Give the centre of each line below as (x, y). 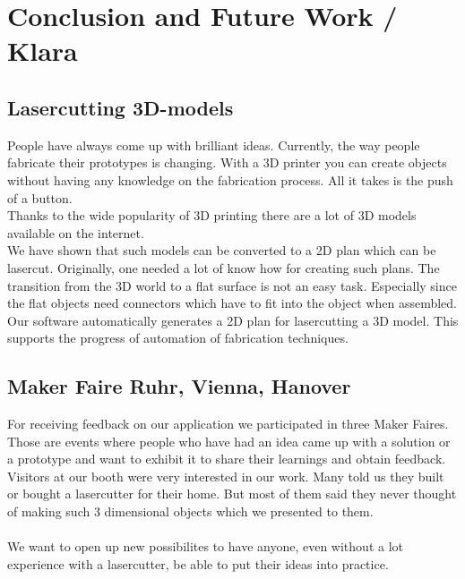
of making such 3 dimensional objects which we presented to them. (190, 511)
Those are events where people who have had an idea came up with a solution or (229, 441)
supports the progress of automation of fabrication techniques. (178, 338)
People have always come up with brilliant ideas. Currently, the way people (214, 145)
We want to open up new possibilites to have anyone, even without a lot (205, 546)
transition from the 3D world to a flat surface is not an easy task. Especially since (232, 285)
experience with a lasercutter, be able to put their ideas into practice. (198, 563)
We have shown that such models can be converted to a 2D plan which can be (222, 250)
